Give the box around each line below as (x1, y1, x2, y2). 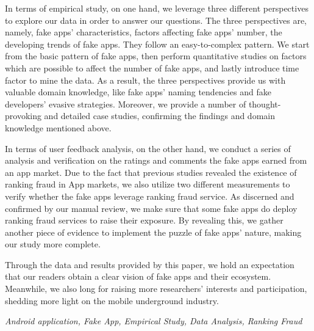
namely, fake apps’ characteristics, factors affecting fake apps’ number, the (5, 26, 282, 38)
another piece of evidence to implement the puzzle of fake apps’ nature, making (5, 225, 302, 238)
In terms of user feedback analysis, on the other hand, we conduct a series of (5, 142, 291, 155)
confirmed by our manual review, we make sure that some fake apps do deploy (5, 202, 298, 214)
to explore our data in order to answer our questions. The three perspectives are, (5, 13, 307, 26)
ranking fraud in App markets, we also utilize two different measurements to (5, 178, 290, 191)
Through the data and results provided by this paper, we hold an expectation (5, 258, 294, 271)
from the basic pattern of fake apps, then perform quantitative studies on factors (5, 49, 307, 62)
